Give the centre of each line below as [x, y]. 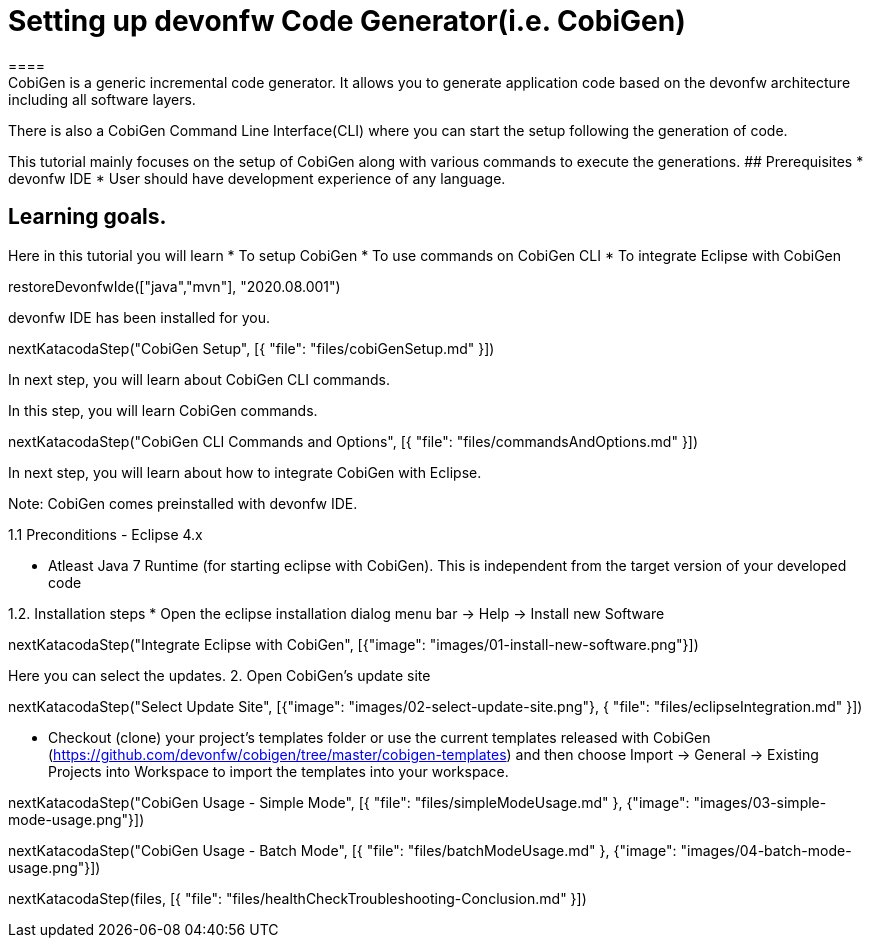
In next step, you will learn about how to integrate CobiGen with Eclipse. [245, 472]
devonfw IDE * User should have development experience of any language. [257, 178]
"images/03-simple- [760, 802]
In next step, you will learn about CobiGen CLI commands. [199, 379]
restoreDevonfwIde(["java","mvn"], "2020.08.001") [174, 286]
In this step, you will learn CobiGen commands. [163, 410]
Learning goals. [87, 217]
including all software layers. [102, 99]
